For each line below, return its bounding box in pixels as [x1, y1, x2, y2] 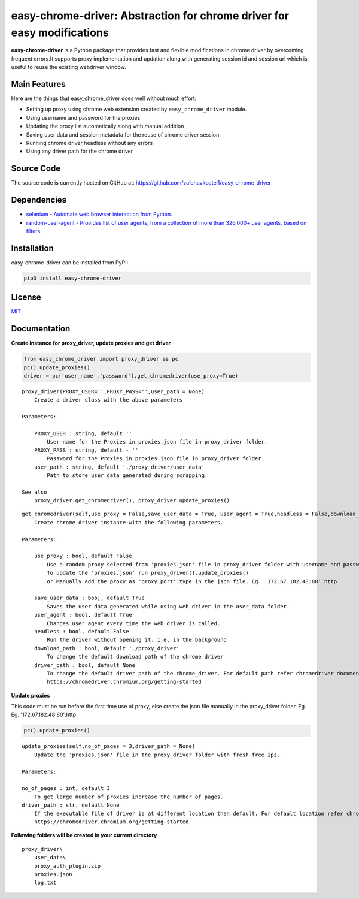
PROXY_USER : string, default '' [34, 430, 133, 437]
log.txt [34, 879, 57, 886]
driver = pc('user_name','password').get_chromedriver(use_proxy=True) [23, 372, 239, 379]
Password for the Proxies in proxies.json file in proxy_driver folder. [47, 455, 265, 462]
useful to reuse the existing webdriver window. [11, 64, 126, 71]
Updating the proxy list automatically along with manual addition [26, 123, 184, 130]
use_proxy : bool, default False [34, 553, 133, 560]
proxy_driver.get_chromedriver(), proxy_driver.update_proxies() [34, 497, 230, 504]
